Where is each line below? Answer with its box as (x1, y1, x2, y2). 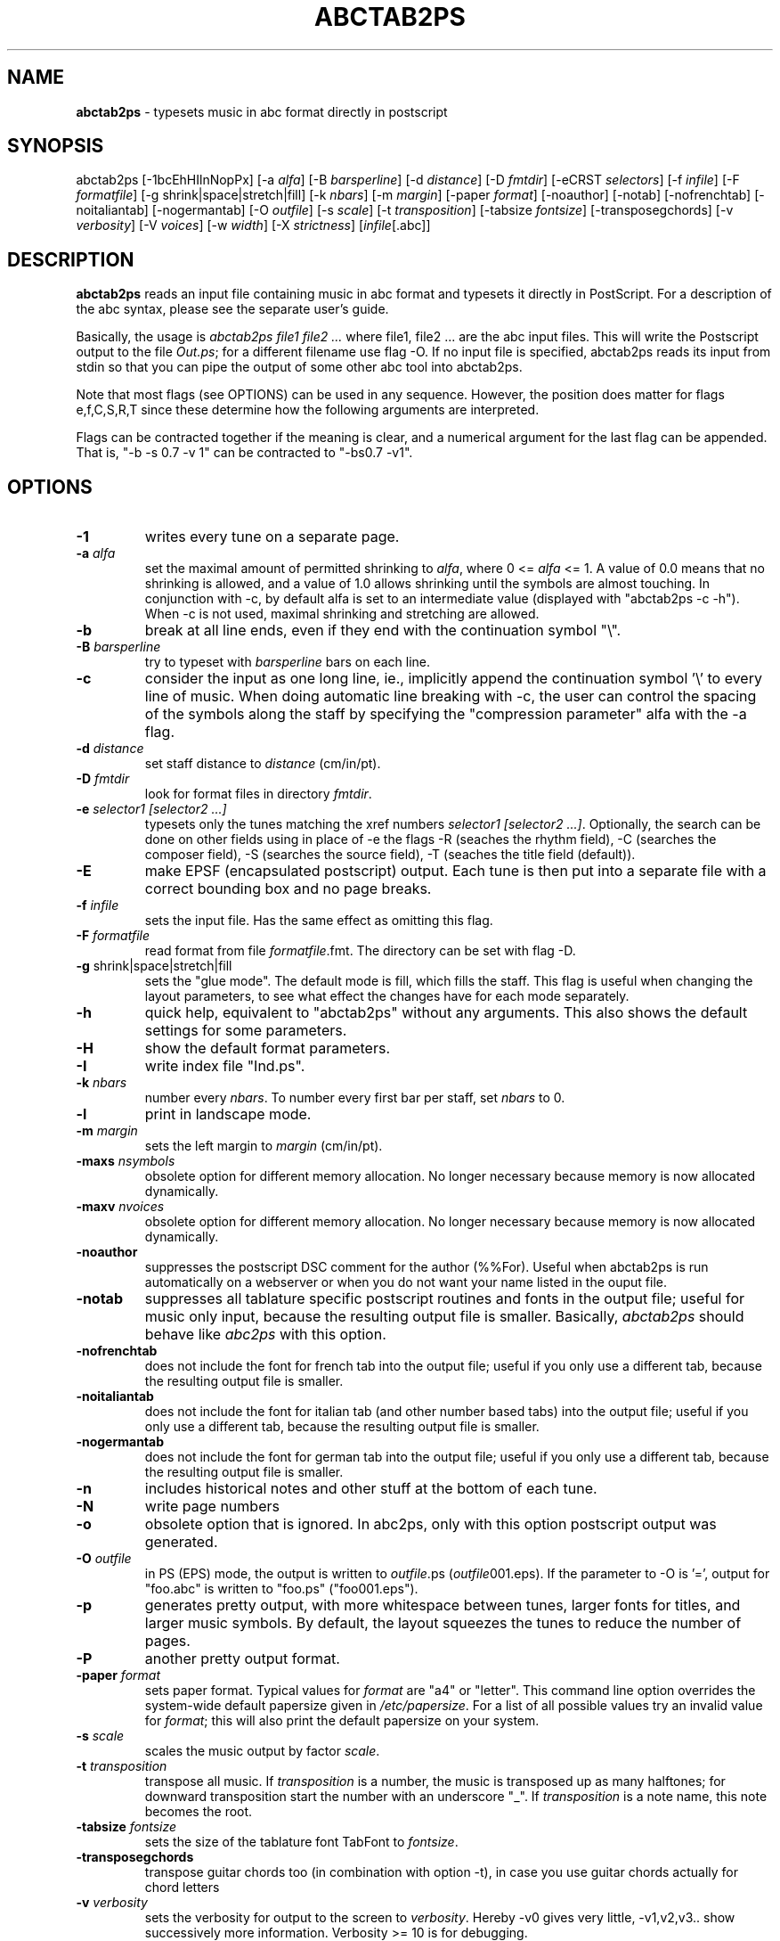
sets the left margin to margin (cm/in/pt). (144, 1138, 383, 1154)
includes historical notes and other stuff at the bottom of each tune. (144, 1479, 597, 1498)
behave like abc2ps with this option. (144, 1325, 386, 1344)
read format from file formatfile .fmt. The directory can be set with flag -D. (144, 943, 576, 959)
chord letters (144, 1880, 220, 1896)
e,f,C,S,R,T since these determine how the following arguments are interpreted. (76, 402, 540, 418)
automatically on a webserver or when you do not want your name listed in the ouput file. (144, 1274, 667, 1290)
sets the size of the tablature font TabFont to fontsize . (144, 1834, 459, 1850)
